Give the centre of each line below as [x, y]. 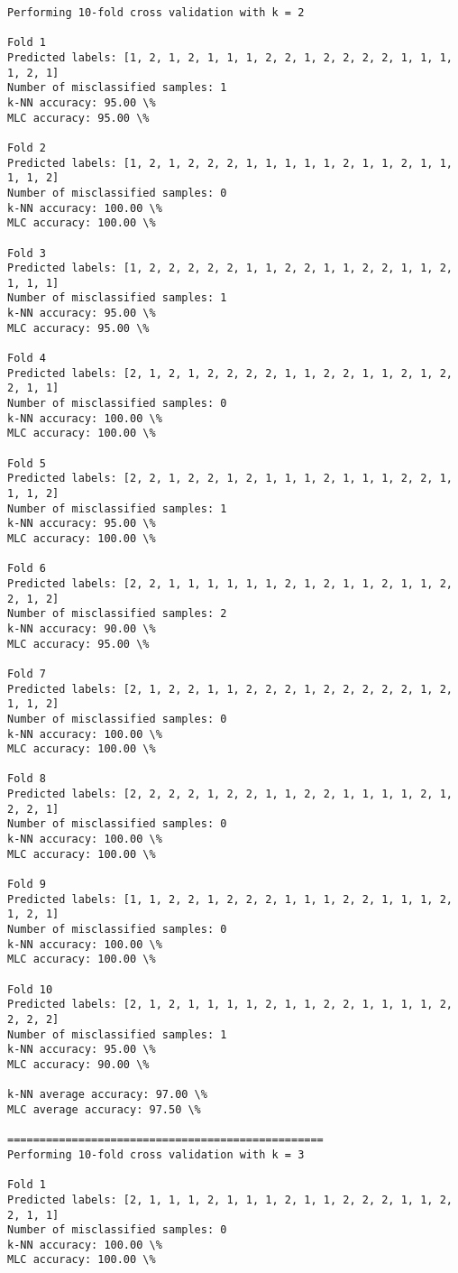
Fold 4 [27, 359]
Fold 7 [27, 673]
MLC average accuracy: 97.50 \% [104, 1109]
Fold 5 [27, 463]
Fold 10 [30, 989]
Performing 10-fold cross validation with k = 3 [156, 1154]
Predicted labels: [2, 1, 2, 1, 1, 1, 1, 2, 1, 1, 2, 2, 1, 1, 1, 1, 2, [230, 1005]
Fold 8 [27, 779]
